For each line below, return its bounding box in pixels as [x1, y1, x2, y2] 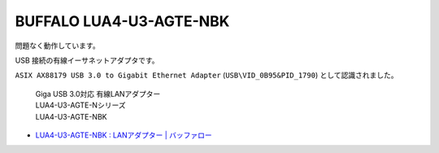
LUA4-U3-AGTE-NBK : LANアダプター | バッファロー [35, 130, 213, 140]
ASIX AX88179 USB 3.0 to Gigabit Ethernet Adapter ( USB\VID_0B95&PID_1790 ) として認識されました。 [15, 70, 398, 81]
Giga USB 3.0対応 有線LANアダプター [35, 89, 161, 98]
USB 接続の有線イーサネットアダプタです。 [15, 55, 159, 65]
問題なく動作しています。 [15, 41, 101, 50]
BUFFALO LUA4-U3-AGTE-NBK [15, 12, 230, 30]
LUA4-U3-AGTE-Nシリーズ [35, 100, 126, 110]
